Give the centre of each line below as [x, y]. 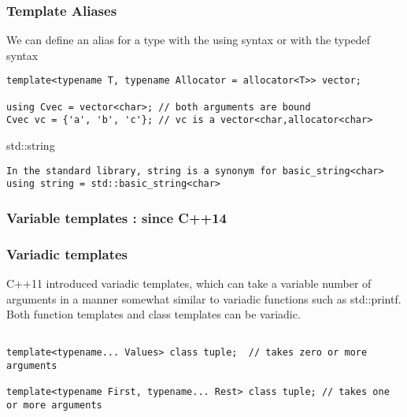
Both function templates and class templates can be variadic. [154, 314]
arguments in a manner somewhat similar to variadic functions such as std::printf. [204, 298]
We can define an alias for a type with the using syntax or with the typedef [188, 40]
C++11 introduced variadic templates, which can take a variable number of [189, 283]
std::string [31, 145]
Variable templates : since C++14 [117, 217]
